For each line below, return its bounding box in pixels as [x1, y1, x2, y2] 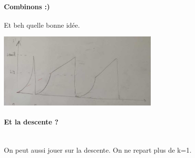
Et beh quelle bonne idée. [4, 19, 80, 30]
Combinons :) [4, 1, 50, 11]
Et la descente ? [4, 117, 59, 127]
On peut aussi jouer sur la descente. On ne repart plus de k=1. [4, 144, 192, 155]
